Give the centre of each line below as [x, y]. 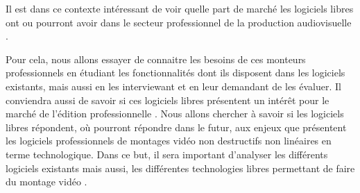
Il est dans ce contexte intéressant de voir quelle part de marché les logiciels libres [180, 8]
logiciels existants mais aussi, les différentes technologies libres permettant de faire [180, 168]
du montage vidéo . [46, 182]
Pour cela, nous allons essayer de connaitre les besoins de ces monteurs [156, 59]
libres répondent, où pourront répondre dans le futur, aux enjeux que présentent [176, 127]
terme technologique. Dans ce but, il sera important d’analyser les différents [167, 154]
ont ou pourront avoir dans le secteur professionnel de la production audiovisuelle [179, 22]
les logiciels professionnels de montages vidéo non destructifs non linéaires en [169, 141]
